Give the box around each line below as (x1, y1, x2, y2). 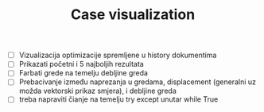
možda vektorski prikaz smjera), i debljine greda (18, 86, 177, 96)
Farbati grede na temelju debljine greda (18, 68, 149, 78)
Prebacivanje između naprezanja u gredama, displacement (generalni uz (18, 77, 256, 87)
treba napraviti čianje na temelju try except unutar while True (18, 95, 219, 104)
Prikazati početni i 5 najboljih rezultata (18, 60, 144, 69)
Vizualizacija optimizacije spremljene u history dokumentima (18, 50, 217, 60)
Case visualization (70, 6, 196, 24)
